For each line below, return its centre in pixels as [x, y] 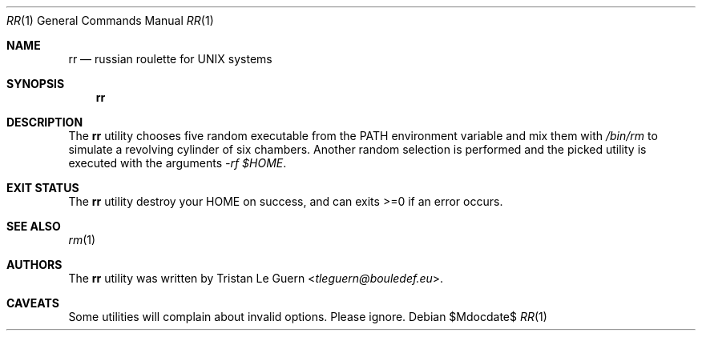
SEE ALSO [34, 226]
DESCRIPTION [45, 122]
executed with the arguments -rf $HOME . [178, 163]
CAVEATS [33, 303]
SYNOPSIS [36, 84]
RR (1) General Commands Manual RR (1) [110, 20]
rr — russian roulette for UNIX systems [170, 59]
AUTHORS [34, 265]
